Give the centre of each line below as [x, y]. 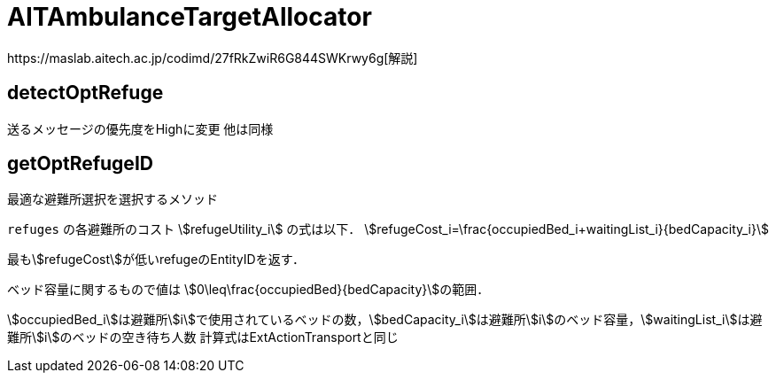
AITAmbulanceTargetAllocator [190, 17]
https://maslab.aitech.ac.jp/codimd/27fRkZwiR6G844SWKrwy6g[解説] [213, 58]
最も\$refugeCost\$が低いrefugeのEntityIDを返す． [156, 260]
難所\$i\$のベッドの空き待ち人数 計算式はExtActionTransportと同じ [203, 337]
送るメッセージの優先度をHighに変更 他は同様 [140, 128]
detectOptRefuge [85, 93]
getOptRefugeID [80, 164]
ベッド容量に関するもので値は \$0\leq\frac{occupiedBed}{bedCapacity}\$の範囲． [248, 290]
